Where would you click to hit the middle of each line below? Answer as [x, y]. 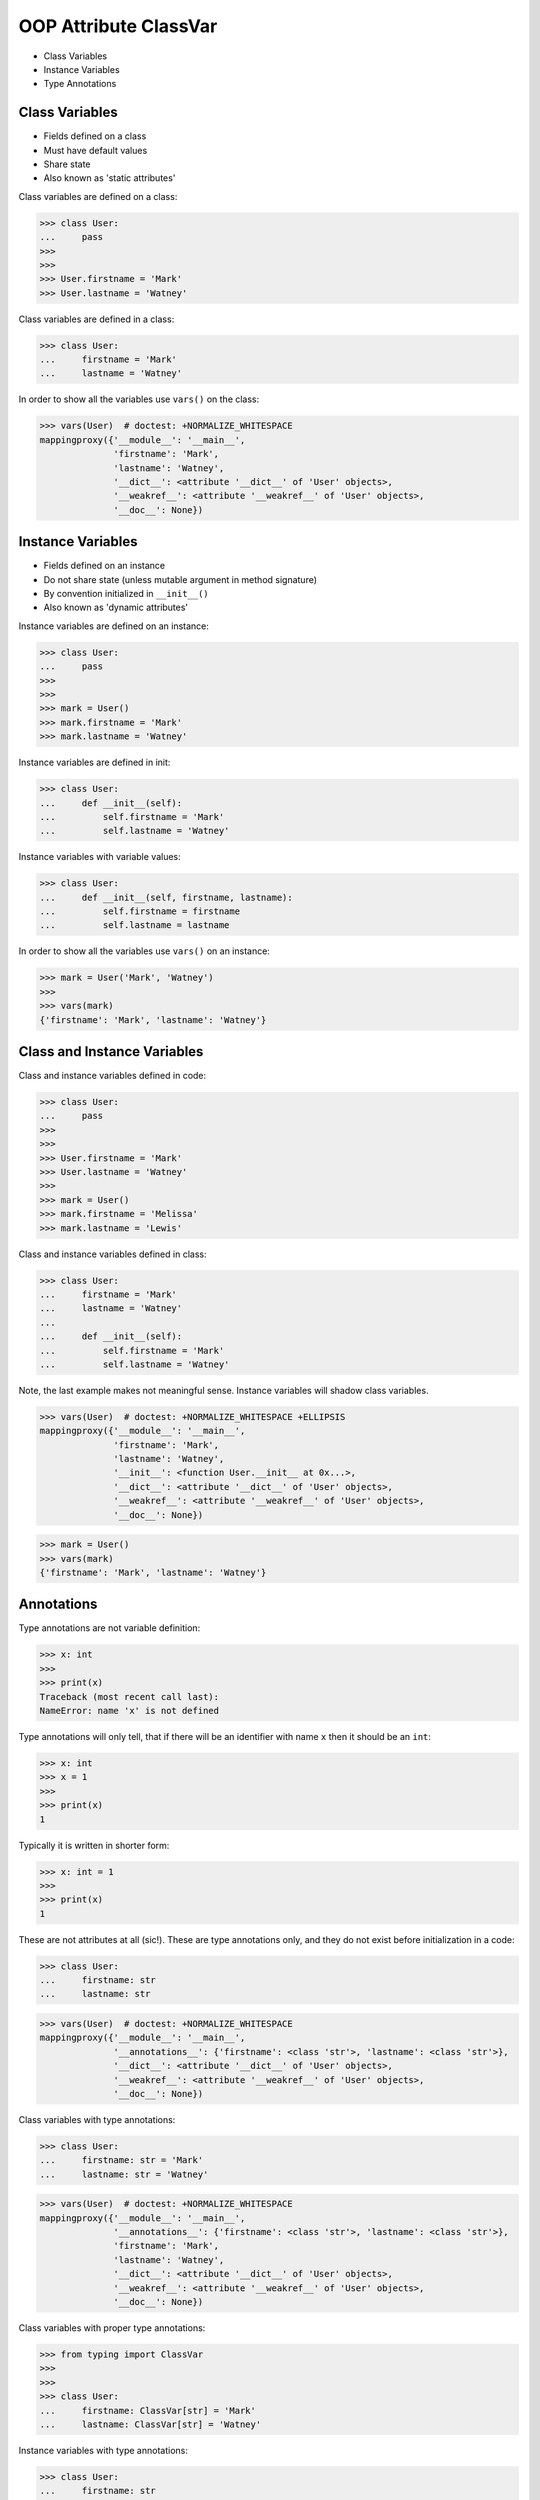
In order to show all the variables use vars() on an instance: [144, 951]
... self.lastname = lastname [134, 925]
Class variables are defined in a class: [96, 319]
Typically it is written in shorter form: [94, 1845]
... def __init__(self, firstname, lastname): [166, 897]
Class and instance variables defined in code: [112, 1076]
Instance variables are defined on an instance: [114, 626]
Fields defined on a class [95, 136]
